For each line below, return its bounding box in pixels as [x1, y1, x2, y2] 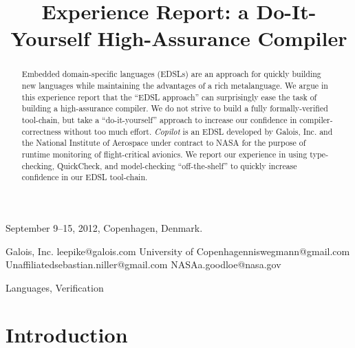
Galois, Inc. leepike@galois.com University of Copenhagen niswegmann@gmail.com [6, 243, 350, 258]
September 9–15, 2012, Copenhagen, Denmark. [6, 220, 203, 235]
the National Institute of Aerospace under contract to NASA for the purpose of [21, 137, 306, 149]
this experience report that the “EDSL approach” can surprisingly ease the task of [21, 91, 317, 102]
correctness [21, 125, 61, 137]
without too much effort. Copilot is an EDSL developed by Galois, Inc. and [63, 125, 333, 137]
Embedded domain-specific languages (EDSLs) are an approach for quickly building [21, 68, 321, 80]
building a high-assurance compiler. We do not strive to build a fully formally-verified [21, 102, 328, 114]
